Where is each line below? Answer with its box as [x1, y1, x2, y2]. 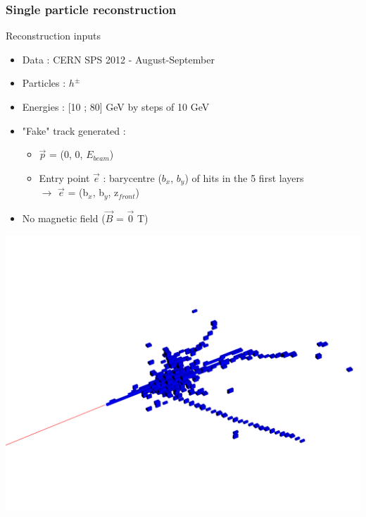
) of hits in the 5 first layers [184, 170, 304, 185]
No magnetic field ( [22, 210, 106, 225]
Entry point [39, 170, 90, 185]
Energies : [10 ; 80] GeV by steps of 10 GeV [22, 99, 210, 114]
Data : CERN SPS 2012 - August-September [22, 51, 215, 66]
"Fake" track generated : [22, 123, 126, 138]
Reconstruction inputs [6, 28, 101, 43]
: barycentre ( [103, 170, 162, 185]
